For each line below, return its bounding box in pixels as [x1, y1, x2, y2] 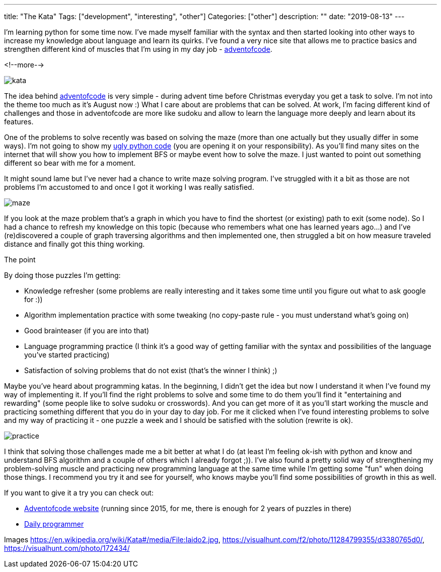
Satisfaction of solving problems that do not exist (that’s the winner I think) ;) [24, 366, 277, 375]
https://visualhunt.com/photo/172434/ [4, 544, 130, 552]
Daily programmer [24, 520, 84, 528]
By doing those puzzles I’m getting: [4, 271, 121, 279]
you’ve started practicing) [24, 350, 110, 359]
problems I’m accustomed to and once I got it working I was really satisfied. [4, 183, 254, 191]
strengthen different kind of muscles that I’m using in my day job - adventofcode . [4, 45, 272, 53]
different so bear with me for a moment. [4, 159, 136, 167]
